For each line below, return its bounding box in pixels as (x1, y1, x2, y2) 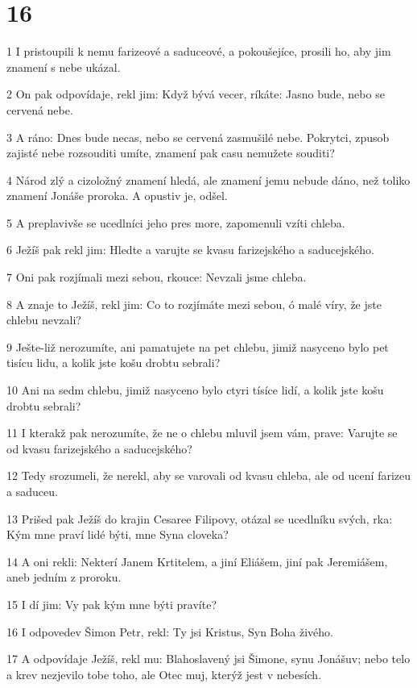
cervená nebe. (6, 101, 73, 118)
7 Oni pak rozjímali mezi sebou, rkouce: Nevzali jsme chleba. (6, 269, 307, 286)
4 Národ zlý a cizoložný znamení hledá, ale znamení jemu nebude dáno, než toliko (6, 171, 411, 188)
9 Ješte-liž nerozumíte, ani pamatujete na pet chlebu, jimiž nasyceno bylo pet (6, 338, 389, 355)
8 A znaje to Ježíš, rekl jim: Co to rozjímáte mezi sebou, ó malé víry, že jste (6, 295, 382, 312)
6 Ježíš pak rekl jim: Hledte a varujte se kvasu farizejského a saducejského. (6, 241, 374, 258)
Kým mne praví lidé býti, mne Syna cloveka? (6, 526, 229, 543)
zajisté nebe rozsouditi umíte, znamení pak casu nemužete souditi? (6, 144, 335, 161)
